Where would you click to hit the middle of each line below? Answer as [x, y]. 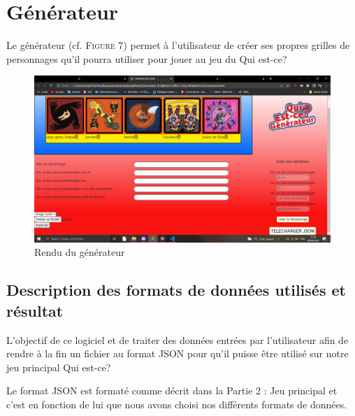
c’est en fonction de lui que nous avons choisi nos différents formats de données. [177, 404]
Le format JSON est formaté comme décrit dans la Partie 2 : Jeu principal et [172, 390]
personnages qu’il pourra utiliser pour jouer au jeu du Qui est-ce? [147, 58]
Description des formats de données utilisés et [176, 290]
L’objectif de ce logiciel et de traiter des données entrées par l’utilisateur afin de [177, 339]
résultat [35, 310]
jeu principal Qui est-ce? [59, 367]
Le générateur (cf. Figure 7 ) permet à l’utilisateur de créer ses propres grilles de [178, 45]
